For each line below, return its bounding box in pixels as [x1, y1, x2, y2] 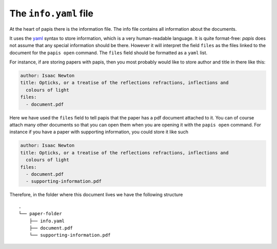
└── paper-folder [18, 211, 62, 217]
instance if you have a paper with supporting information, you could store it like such [9, 129, 188, 135]
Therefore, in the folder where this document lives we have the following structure [9, 192, 183, 198]
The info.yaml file [9, 8, 94, 19]
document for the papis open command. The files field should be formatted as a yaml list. [9, 49, 208, 56]
